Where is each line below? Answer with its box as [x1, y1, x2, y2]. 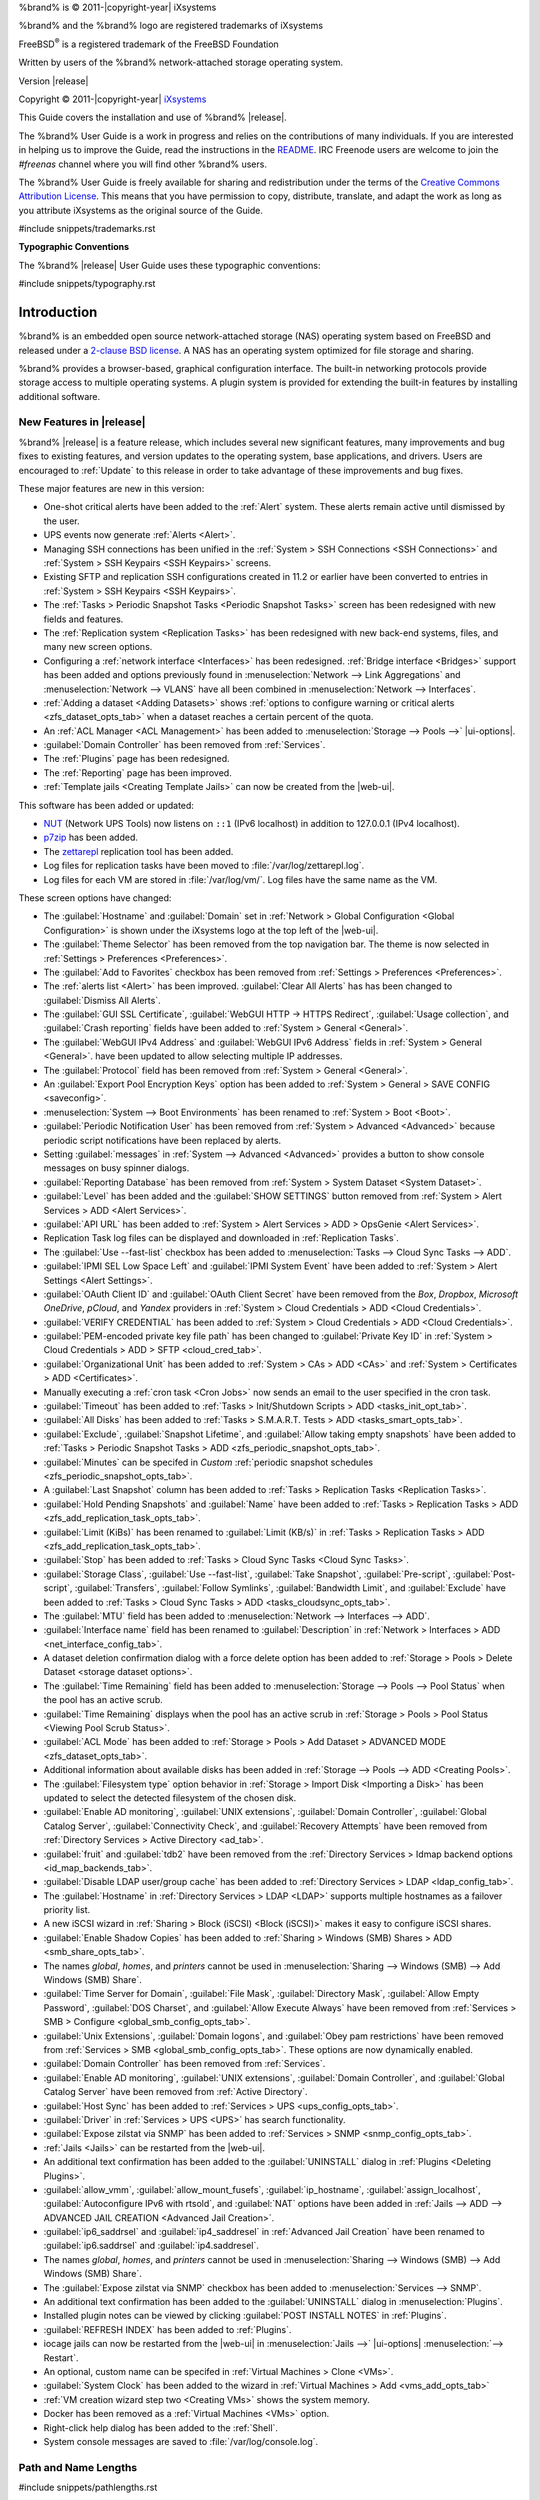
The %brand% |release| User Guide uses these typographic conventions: [18, 259, 321, 271]
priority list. [43, 1904, 91, 1916]
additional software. [18, 390, 101, 402]
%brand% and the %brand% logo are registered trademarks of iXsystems [18, 20, 324, 32]
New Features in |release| [18, 415, 146, 429]
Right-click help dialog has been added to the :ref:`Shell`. [43, 2421, 279, 2434]
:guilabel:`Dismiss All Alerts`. [43, 994, 161, 1006]
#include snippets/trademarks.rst [18, 223, 156, 235]
